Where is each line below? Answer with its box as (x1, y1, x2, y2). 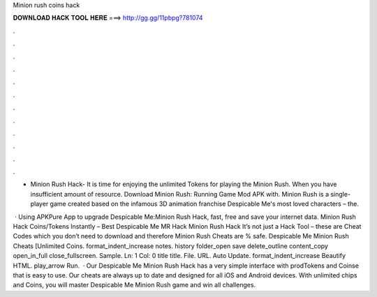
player (30, 199, 49, 208)
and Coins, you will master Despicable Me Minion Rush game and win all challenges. (13, 281, 256, 289)
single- (330, 190, 351, 198)
